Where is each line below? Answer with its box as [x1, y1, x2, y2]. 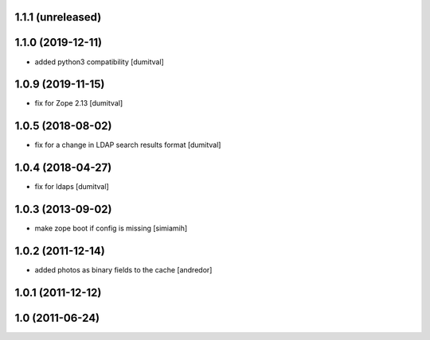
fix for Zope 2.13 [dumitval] [34, 99, 123, 108]
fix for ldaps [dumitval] [34, 182, 109, 191]
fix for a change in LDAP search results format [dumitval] [34, 140, 221, 150]
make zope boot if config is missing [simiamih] [34, 223, 188, 234]
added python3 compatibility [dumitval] [34, 56, 165, 67]
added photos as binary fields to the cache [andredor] [34, 265, 213, 275]
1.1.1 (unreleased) [14, 10, 102, 24]
